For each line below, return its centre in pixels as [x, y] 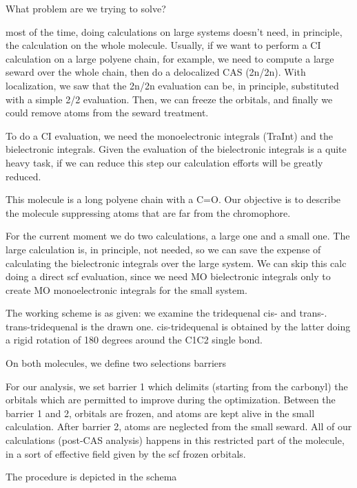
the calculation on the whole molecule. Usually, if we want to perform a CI [163, 45]
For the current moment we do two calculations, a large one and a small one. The [178, 236]
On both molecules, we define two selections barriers [116, 363]
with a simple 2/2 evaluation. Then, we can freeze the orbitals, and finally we [169, 99]
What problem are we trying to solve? [86, 8]
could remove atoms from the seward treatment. [107, 113]
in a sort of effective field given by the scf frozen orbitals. [126, 453]
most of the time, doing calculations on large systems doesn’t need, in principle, [174, 31]
